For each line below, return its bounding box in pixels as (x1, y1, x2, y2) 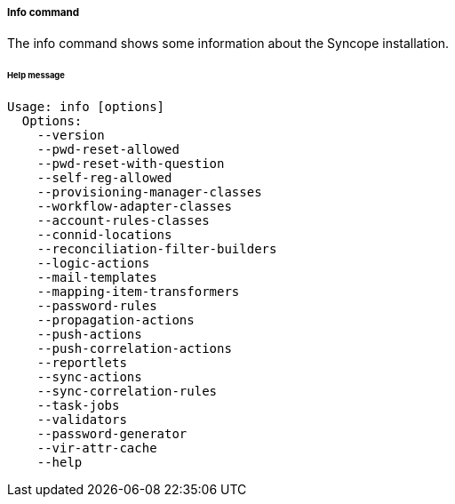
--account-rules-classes (36, 213, 210, 228)
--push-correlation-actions (36, 341, 232, 356)
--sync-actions (36, 370, 142, 385)
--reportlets (36, 356, 127, 371)
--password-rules (36, 299, 157, 314)
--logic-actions (36, 256, 150, 271)
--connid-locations (36, 228, 172, 243)
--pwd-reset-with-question (36, 156, 225, 172)
